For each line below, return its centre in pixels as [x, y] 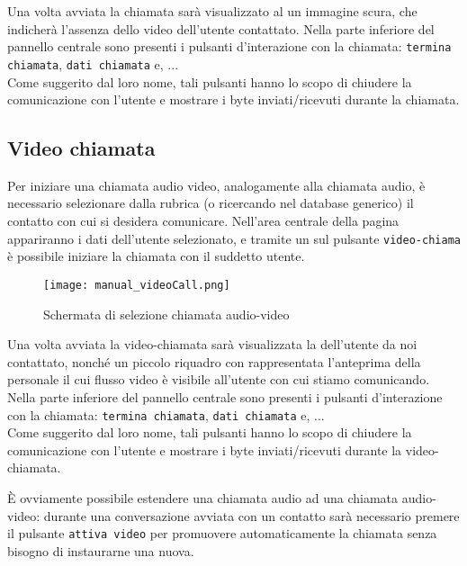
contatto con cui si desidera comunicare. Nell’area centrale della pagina [203, 221]
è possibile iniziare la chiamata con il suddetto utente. [156, 256]
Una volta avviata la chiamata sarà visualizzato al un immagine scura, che [212, 11]
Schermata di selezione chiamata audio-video [166, 314]
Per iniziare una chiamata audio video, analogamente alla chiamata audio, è [216, 185]
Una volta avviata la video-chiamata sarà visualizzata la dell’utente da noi [212, 344]
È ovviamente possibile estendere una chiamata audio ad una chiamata [203, 497]
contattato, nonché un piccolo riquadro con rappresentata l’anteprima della [214, 361]
